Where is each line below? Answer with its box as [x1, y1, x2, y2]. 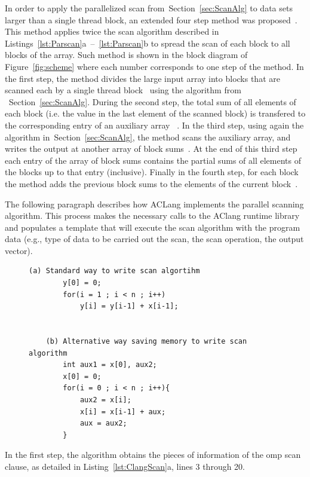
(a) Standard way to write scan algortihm [29, 267, 200, 276]
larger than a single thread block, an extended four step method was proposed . [5, 13, 297, 26]
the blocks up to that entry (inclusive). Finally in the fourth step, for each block [5, 166, 299, 178]
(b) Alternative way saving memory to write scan [45, 337, 247, 346]
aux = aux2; [79, 419, 127, 428]
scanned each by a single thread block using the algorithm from [5, 84, 241, 96]
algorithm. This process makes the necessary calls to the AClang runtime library [5, 209, 300, 222]
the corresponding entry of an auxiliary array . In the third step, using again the [5, 118, 304, 131]
